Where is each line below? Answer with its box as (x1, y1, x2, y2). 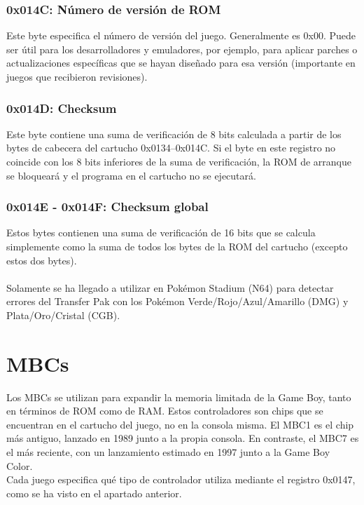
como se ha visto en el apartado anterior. (6, 485, 182, 500)
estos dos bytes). (6, 252, 77, 267)
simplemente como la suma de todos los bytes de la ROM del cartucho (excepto (6, 239, 348, 253)
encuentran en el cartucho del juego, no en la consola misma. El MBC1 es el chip (6, 417, 354, 431)
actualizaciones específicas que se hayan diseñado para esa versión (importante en (6, 55, 356, 70)
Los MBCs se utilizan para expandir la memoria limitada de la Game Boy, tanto (6, 389, 351, 404)
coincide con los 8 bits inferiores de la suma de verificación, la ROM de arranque (6, 154, 352, 168)
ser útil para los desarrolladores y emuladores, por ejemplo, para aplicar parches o (6, 41, 358, 56)
